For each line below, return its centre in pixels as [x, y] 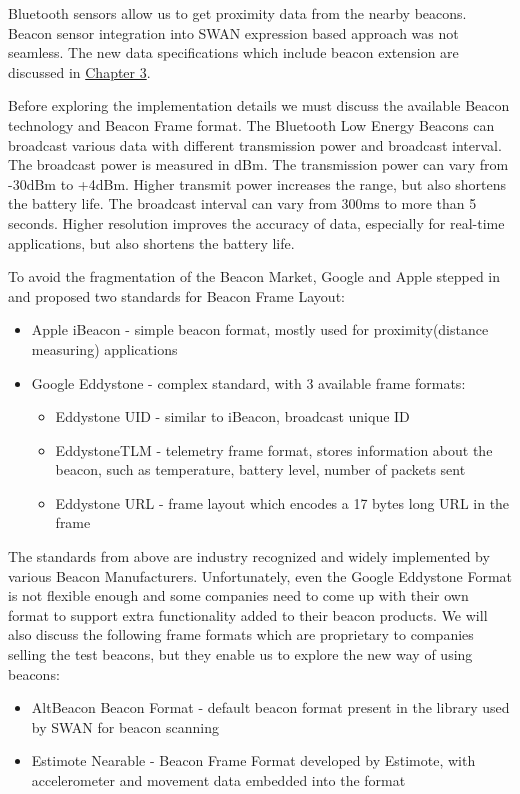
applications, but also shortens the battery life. [151, 242]
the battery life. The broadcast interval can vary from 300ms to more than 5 [242, 203]
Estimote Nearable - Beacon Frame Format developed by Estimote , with [253, 760]
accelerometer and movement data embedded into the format [218, 780]
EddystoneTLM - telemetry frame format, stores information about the [274, 449]
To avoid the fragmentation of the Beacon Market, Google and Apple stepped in [254, 276]
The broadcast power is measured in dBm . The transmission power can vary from [258, 164]
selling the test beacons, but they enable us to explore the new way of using [240, 654]
